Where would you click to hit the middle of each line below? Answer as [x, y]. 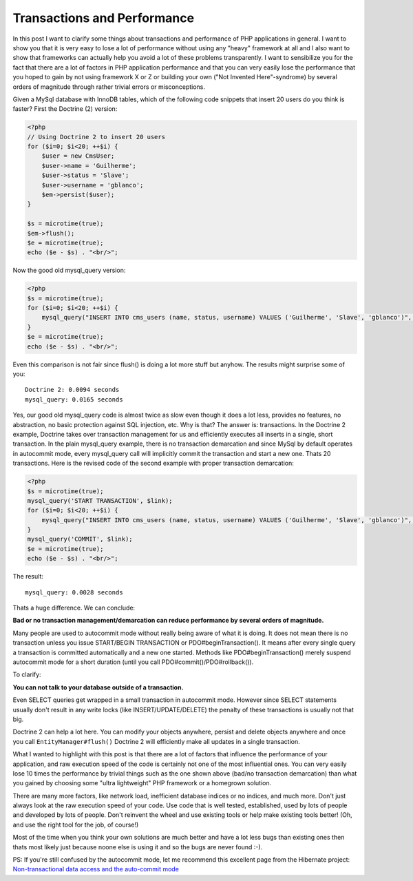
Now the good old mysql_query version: [69, 270]
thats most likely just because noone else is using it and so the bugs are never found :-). [138, 847]
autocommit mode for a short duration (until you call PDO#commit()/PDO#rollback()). [133, 662]
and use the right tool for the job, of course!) [76, 825]
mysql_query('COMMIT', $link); [80, 539]
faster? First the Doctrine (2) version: [65, 109]
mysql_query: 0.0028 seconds [74, 592]
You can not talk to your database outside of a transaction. [98, 687]
